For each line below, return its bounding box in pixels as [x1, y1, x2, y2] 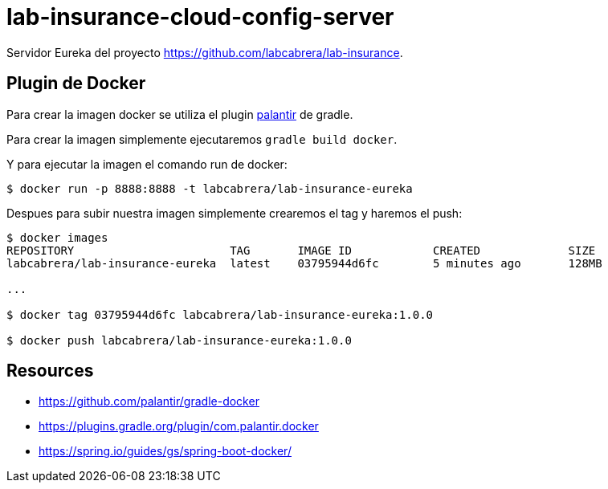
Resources [6, 361, 94, 381]
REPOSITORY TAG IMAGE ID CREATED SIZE [6, 243, 596, 257]
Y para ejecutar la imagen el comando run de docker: [6, 157, 288, 171]
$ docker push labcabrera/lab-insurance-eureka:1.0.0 [6, 333, 352, 347]
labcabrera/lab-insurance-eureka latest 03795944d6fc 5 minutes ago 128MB [6, 256, 602, 270]
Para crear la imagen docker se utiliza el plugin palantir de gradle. [6, 107, 353, 121]
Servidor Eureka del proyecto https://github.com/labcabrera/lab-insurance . [6, 45, 403, 59]
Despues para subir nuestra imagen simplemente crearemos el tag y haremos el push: [6, 206, 463, 220]
